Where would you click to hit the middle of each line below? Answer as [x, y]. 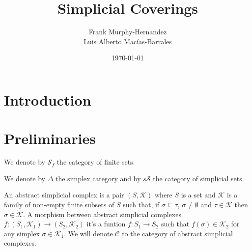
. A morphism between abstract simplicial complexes [102, 214]
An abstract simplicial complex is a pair [64, 195]
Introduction [48, 99]
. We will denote [88, 233]
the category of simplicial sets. [198, 178]
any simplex [22, 233]
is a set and [198, 195]
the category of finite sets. [96, 162]
